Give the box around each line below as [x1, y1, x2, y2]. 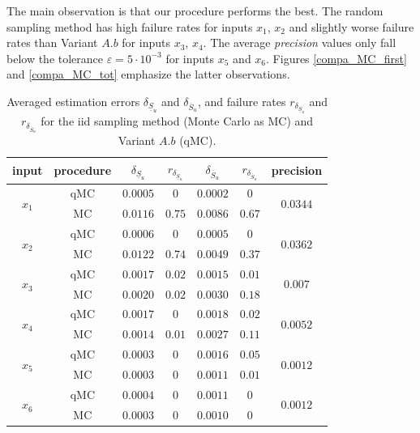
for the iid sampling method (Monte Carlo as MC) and [41, 112, 314, 129]
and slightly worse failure [289, 18, 414, 35]
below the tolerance [6, 49, 104, 66]
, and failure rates [197, 92, 286, 109]
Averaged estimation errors [6, 92, 140, 109]
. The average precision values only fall [203, 34, 396, 51]
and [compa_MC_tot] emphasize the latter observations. [6, 66, 290, 83]
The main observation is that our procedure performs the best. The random [6, 2, 384, 19]
